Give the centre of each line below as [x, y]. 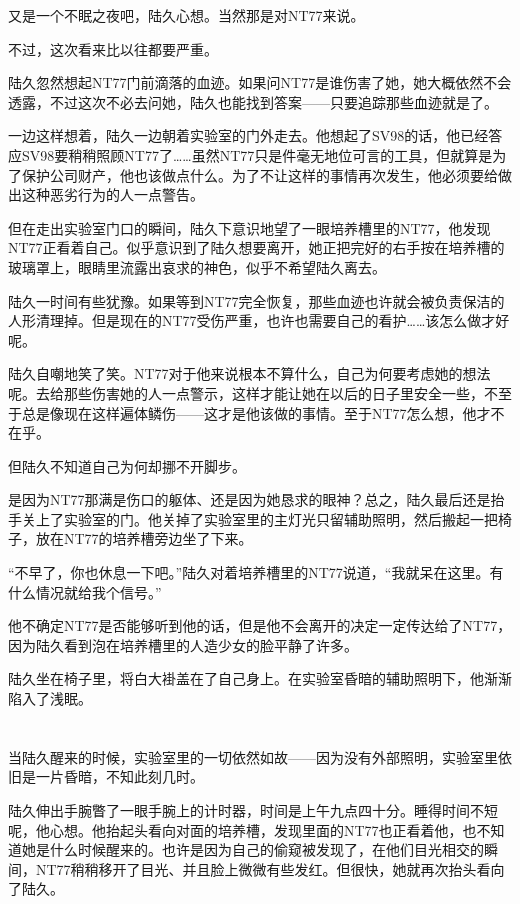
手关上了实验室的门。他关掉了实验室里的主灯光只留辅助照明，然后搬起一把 [253, 518]
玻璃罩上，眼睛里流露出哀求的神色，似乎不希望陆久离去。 [197, 266]
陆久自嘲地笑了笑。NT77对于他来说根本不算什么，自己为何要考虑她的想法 [249, 373]
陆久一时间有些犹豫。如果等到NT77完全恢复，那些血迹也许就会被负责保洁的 [256, 300]
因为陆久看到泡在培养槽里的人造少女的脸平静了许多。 [183, 644]
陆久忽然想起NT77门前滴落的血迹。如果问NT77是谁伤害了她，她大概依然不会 [260, 82]
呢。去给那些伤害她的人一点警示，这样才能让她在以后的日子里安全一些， [246, 392]
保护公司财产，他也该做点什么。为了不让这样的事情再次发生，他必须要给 [259, 174]
